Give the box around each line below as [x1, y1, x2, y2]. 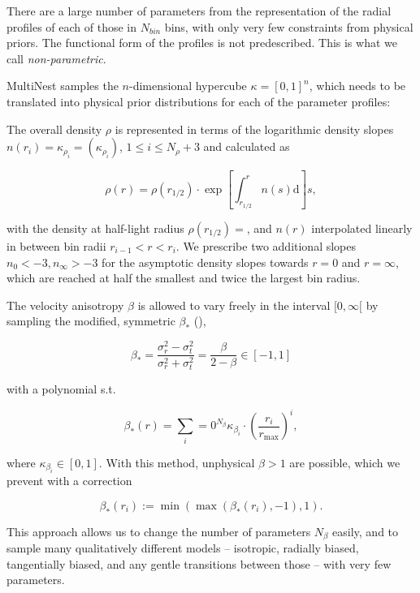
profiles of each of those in [6, 18, 137, 35]
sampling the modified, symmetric [6, 312, 175, 329]
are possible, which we [289, 453, 401, 471]
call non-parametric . [6, 49, 106, 67]
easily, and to [332, 522, 399, 539]
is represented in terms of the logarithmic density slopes [115, 120, 394, 137]
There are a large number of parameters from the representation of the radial [6, 2, 392, 19]
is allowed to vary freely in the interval [137, 296, 331, 313]
